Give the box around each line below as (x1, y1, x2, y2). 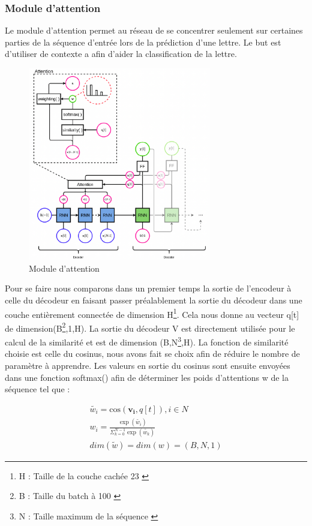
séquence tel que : (5, 383, 70, 395)
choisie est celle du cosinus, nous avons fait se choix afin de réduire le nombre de (5, 347, 300, 360)
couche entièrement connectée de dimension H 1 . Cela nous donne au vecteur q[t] (5, 306, 299, 320)
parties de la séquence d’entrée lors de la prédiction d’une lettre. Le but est (5, 35, 281, 48)
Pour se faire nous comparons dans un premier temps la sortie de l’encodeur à (5, 282, 292, 294)
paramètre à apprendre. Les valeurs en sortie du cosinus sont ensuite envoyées (5, 359, 290, 371)
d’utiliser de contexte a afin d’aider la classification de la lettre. (5, 47, 237, 60)
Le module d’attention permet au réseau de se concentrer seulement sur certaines (5, 24, 303, 37)
